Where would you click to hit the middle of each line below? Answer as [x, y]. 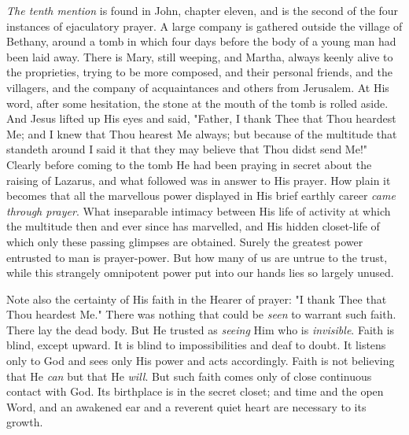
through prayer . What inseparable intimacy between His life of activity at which [199, 210]
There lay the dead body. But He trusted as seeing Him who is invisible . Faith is [201, 329]
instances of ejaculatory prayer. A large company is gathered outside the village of [204, 26]
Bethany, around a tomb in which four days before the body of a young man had [201, 41]
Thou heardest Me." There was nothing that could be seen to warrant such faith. [201, 314]
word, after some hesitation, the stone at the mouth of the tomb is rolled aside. [197, 103]
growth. [25, 422]
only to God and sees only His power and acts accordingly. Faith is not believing [201, 361]
